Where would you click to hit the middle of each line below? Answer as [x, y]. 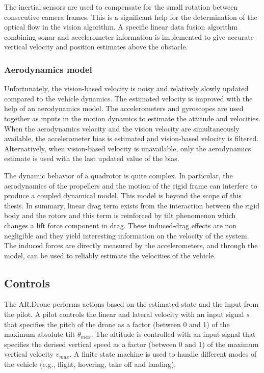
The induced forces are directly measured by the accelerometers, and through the [131, 245]
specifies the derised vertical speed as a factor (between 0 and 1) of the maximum [131, 344]
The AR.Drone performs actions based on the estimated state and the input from [131, 304]
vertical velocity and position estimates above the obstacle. [96, 47]
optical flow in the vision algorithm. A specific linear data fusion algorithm [121, 27]
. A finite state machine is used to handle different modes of [163, 354]
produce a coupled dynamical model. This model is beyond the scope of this [123, 195]
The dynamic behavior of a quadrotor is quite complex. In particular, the [118, 175]
